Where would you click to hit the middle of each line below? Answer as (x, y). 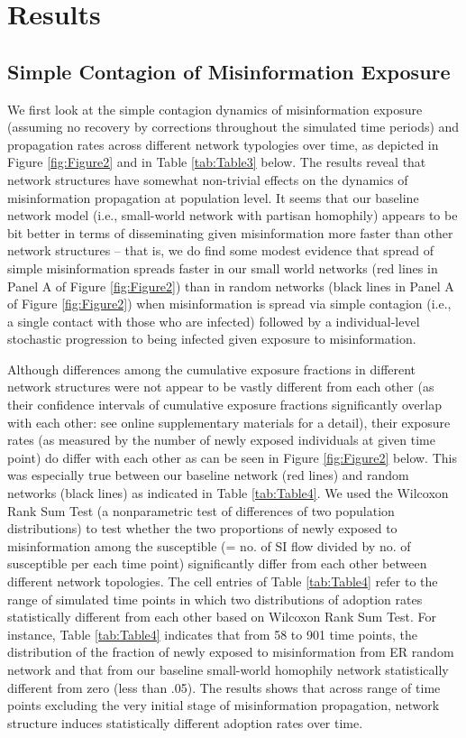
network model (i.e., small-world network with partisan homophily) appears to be (233, 215)
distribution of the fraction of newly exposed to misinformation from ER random (231, 652)
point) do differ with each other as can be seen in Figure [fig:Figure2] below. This (232, 457)
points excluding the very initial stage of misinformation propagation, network (224, 705)
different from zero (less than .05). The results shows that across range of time (224, 687)
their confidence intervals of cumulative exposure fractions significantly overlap (224, 405)
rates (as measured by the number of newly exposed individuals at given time (221, 440)
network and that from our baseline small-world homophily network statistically (228, 669)
